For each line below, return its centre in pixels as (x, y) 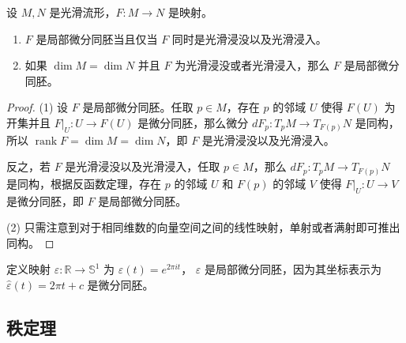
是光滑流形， (83, 12)
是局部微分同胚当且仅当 (97, 38)
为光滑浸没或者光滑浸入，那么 (252, 65)
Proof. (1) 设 (38, 107)
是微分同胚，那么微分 (193, 122)
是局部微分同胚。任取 (138, 107)
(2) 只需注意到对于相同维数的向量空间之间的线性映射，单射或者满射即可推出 (203, 227)
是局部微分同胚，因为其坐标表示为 (293, 269)
